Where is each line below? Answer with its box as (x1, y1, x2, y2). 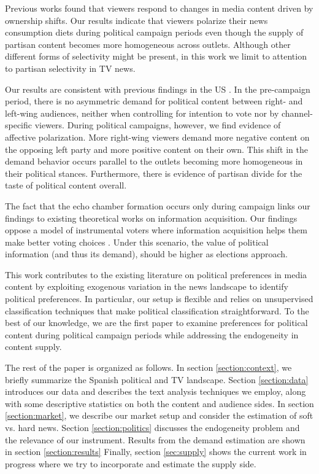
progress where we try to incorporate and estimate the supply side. (5, 457, 256, 470)
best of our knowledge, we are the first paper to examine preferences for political (5, 316, 308, 329)
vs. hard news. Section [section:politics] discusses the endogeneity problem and (5, 421, 300, 433)
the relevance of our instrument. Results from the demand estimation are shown (5, 433, 306, 446)
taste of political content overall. (5, 179, 127, 192)
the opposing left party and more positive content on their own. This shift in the (5, 142, 308, 155)
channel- (281, 106, 313, 119)
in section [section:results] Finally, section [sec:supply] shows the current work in (5, 445, 307, 458)
